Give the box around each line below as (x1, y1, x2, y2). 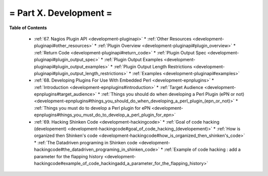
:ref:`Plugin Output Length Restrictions (113, 63, 193, 69)
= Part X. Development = (9, 7, 113, 18)
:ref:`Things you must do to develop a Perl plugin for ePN (34, 105, 151, 111)
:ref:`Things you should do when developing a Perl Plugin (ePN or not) (101, 91, 245, 97)
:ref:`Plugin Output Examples (104, 57, 163, 63)
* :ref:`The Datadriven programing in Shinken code (34, 139, 137, 145)
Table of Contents (9, 25, 47, 31)
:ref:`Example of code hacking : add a (164, 146, 241, 153)
